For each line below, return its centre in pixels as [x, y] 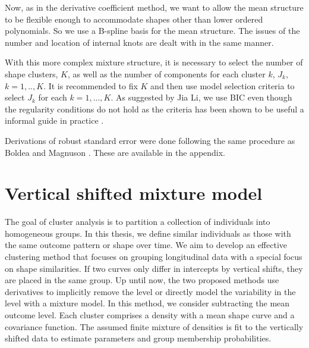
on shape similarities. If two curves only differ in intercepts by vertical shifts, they [154, 268]
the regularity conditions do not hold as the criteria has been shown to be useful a [154, 109]
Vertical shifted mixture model [134, 193]
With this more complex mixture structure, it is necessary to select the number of [154, 62]
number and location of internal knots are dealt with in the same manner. [139, 42]
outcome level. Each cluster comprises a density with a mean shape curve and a [150, 315]
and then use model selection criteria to [223, 85]
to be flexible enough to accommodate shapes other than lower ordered [134, 19]
